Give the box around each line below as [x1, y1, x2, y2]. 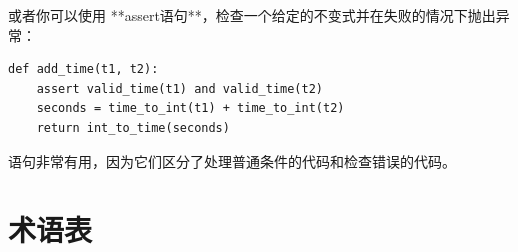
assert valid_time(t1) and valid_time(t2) [36, 81, 323, 96]
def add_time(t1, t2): [8, 62, 159, 77]
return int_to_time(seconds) [36, 120, 230, 135]
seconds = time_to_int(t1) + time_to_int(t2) [36, 101, 345, 116]
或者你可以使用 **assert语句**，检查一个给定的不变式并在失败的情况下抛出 [8, 5, 496, 25]
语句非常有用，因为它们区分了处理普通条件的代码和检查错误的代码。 [8, 150, 456, 171]
